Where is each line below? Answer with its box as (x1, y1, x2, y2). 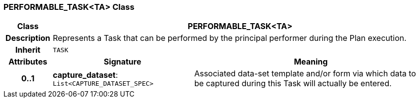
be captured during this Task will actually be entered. (194, 78, 392, 89)
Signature (103, 57, 141, 67)
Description (5, 33, 50, 43)
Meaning (294, 57, 328, 67)
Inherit (15, 45, 41, 55)
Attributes (8, 57, 47, 67)
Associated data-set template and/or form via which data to (194, 68, 416, 79)
